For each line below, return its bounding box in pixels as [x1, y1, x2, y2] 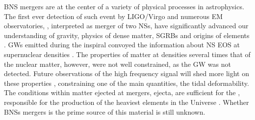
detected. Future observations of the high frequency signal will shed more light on [4, 68, 250, 79]
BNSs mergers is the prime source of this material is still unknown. [4, 106, 205, 117]
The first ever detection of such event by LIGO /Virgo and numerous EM [4, 11, 223, 21]
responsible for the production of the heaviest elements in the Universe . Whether [4, 97, 249, 107]
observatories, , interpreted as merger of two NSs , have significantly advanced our [4, 20, 249, 31]
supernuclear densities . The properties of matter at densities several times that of [4, 49, 251, 59]
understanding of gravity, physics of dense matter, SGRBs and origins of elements [4, 30, 250, 40]
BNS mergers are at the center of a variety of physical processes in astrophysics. [4, 1, 244, 11]
